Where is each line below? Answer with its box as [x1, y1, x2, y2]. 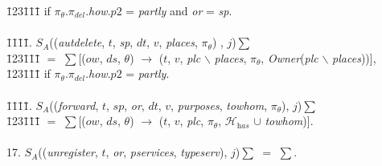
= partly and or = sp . [125, 2, 232, 18]
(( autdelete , [49, 34, 105, 51]
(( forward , [49, 96, 99, 113]
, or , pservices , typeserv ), [105, 144, 228, 160]
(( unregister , [38, 144, 98, 160]
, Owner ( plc [261, 49, 318, 66]
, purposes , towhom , [170, 96, 268, 113]
